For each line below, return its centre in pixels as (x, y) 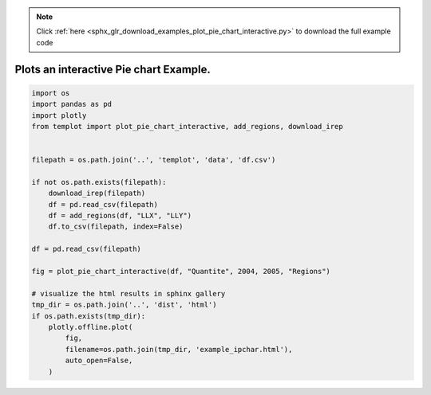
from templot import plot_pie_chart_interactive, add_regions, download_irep (187, 126)
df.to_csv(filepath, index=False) (116, 227)
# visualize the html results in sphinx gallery (129, 293)
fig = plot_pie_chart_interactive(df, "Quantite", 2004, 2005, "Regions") (181, 272)
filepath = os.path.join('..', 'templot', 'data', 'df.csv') (154, 160)
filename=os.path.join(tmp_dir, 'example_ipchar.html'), (179, 349)
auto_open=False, (99, 361)
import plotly (59, 115)
